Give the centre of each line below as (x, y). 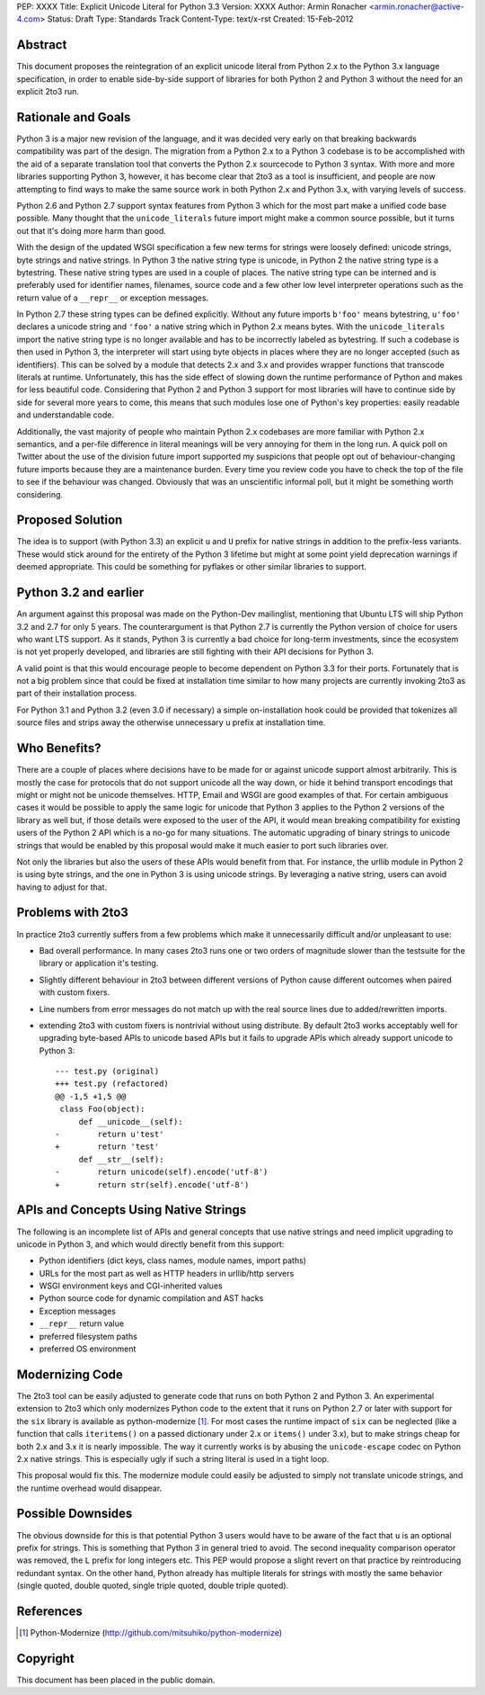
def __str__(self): (121, 1159)
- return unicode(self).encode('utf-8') (162, 1172)
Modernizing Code (70, 1374)
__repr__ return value (82, 1323)
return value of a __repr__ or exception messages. (113, 298)
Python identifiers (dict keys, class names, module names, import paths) (173, 1260)
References (49, 1611)
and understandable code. (66, 415)
